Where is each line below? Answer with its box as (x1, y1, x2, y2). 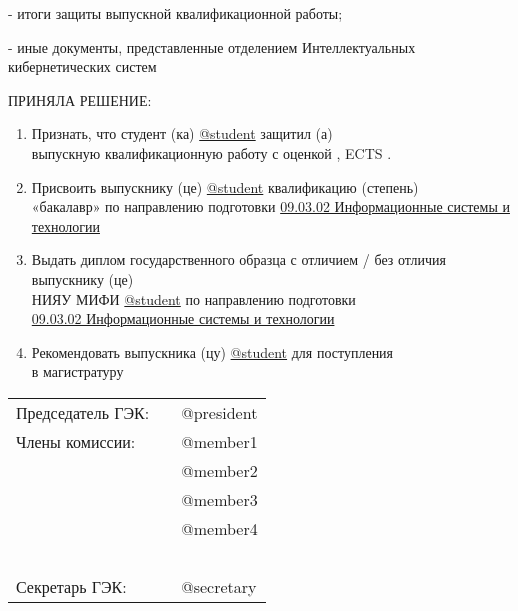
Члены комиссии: (16, 429, 136, 453)
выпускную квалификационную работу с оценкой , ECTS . (31, 142, 392, 163)
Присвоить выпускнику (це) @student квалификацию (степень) (31, 176, 419, 197)
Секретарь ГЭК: (16, 574, 127, 598)
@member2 (181, 458, 258, 482)
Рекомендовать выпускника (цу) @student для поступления (31, 341, 394, 362)
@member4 (181, 516, 258, 540)
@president (181, 400, 258, 424)
